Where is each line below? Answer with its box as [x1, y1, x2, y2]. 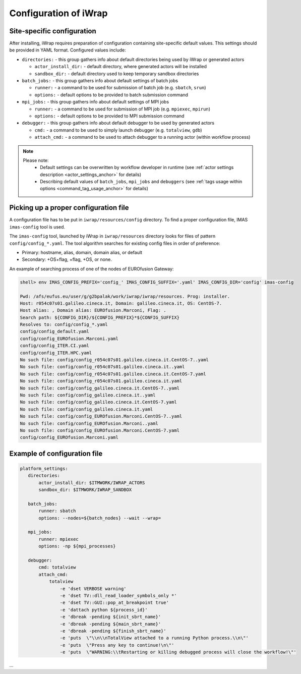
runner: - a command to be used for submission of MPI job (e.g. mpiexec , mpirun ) [34, 106, 211, 112]
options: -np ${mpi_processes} [38, 543, 116, 549]
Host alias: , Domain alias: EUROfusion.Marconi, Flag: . [20, 308, 166, 313]
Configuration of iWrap [9, 8, 108, 19]
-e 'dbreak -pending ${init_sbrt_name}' [59, 614, 161, 620]
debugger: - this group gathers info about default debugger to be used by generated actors [22, 120, 214, 126]
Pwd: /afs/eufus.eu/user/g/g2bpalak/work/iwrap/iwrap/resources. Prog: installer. [20, 293, 230, 299]
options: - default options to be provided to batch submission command [34, 91, 189, 98]
